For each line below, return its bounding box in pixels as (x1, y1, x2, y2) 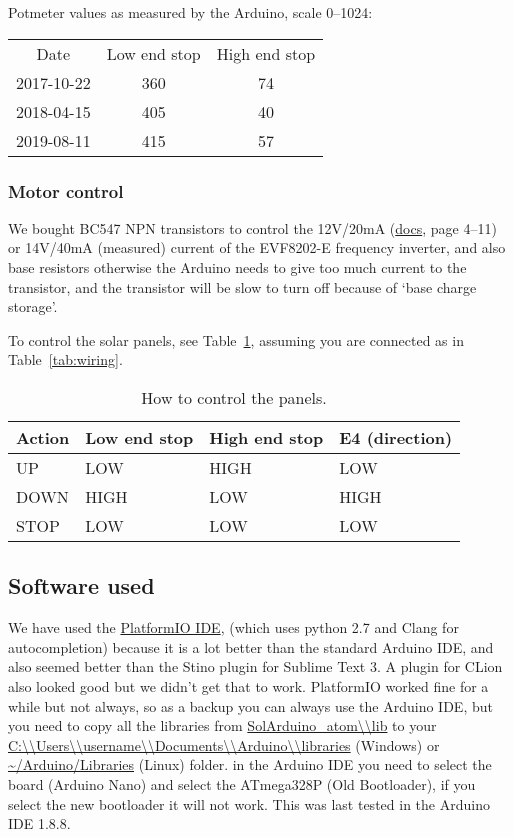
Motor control (8, 178, 124, 203)
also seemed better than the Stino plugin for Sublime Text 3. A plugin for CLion (8, 656, 503, 677)
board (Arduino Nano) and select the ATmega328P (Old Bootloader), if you (8, 773, 476, 794)
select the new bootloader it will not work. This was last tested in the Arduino (8, 793, 490, 814)
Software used (8, 570, 155, 601)
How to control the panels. (141, 385, 327, 409)
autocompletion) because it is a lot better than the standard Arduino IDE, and (8, 636, 494, 657)
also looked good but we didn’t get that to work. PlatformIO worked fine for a (8, 675, 489, 696)
